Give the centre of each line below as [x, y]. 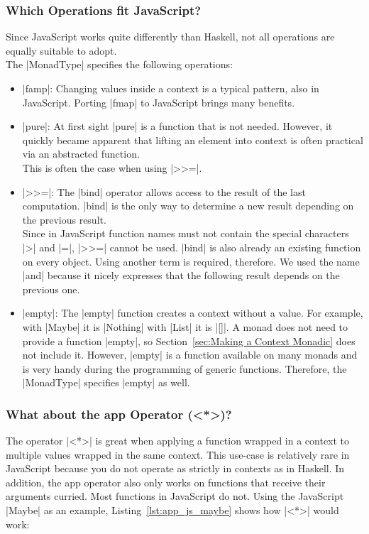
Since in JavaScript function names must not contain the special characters [186, 233]
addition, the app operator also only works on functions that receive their [166, 482]
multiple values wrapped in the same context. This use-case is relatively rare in [178, 454]
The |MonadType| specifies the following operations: [119, 64]
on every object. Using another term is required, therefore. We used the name [191, 261]
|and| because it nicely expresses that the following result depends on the [181, 275]
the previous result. [64, 219]
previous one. [51, 289]
